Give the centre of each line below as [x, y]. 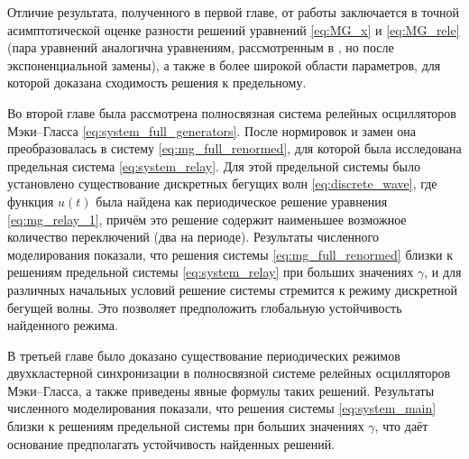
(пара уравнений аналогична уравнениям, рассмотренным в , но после [201, 47]
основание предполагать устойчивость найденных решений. [171, 443]
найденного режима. [63, 325]
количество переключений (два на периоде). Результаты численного [193, 237]
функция [31, 201]
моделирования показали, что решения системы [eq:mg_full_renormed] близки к [230, 254]
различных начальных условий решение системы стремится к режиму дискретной [232, 289]
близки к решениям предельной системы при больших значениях [186, 426]
